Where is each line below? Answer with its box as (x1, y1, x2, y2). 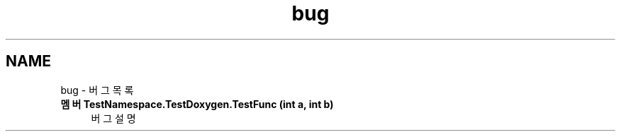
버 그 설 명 (91, 112, 136, 124)
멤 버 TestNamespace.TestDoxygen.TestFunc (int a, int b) (60, 97, 334, 110)
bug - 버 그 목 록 (60, 83, 134, 96)
